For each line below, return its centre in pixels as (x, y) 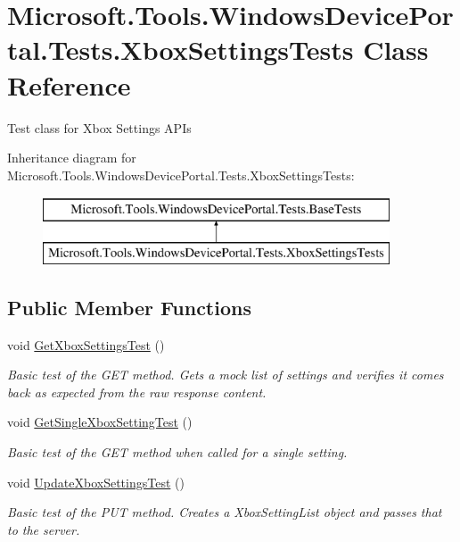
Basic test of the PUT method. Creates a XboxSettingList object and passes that (225, 512)
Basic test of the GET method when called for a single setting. (177, 452)
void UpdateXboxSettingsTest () (96, 482)
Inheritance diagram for (72, 158)
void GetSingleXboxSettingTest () (100, 422)
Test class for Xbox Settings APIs (99, 127)
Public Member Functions (129, 307)
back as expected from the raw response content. (137, 392)
